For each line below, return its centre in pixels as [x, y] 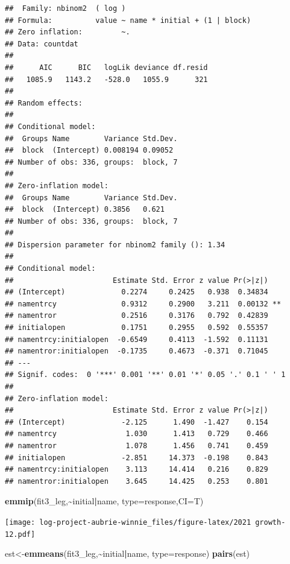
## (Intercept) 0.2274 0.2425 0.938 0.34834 [137, 292]
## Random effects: [44, 103]
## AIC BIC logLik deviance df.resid [106, 67]
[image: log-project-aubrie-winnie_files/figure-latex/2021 [128, 522]
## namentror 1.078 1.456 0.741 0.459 [137, 445]
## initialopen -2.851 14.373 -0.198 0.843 [137, 458]
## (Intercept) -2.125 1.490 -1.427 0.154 [137, 422]
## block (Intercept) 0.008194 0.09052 [89, 151]
